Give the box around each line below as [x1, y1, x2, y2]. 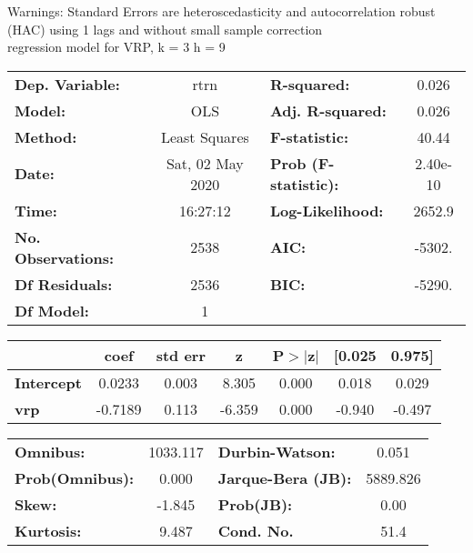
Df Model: [15, 299, 89, 321]
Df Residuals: [15, 273, 113, 295]
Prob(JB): [217, 493, 293, 515]
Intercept [15, 371, 82, 393]
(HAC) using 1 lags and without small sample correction [7, 19, 323, 38]
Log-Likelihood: [269, 199, 384, 221]
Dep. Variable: [15, 73, 120, 95]
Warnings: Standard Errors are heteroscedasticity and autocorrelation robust [7, 2, 436, 20]
